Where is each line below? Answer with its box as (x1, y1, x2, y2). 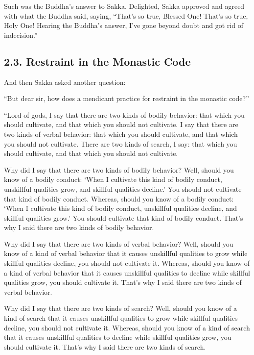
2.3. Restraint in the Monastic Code (4, 53, 191, 69)
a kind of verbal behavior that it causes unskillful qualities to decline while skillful (4, 267, 250, 278)
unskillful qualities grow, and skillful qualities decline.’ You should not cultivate (4, 183, 242, 194)
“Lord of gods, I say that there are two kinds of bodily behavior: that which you (4, 109, 245, 120)
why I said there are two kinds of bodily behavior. (4, 222, 154, 232)
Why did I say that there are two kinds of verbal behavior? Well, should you (4, 238, 233, 249)
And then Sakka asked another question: (4, 76, 126, 87)
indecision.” (4, 29, 38, 40)
